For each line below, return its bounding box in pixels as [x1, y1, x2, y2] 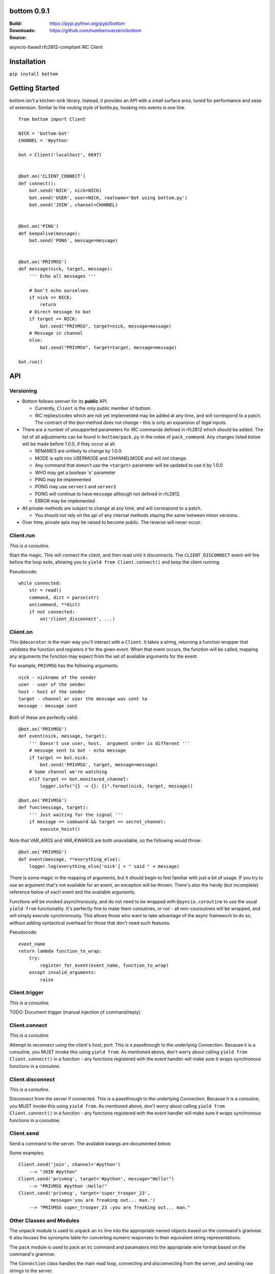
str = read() [29, 588, 62, 593]
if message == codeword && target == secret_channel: [29, 819, 167, 825]
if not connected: [29, 609, 75, 615]
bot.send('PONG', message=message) [29, 237, 118, 243]
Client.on [9, 628, 33, 635]
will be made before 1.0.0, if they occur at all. [22, 441, 117, 447]
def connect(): [18, 180, 57, 186]
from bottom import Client [18, 116, 86, 122]
